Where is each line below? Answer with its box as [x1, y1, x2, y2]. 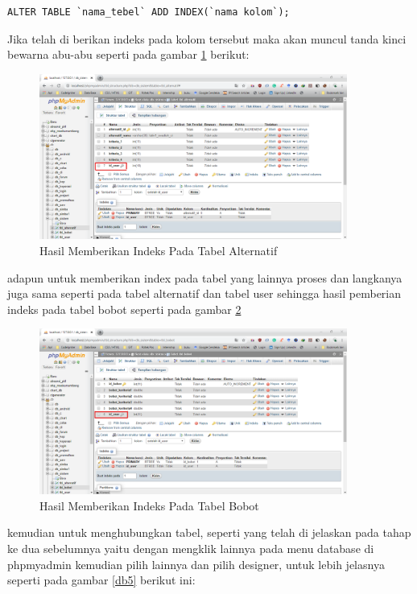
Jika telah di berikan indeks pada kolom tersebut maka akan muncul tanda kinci [7, 30, 407, 47]
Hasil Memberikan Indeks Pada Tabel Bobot [39, 497, 259, 514]
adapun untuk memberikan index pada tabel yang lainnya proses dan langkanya [7, 269, 403, 286]
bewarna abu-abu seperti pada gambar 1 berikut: [7, 46, 250, 63]
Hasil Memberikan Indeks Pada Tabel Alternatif [39, 242, 278, 259]
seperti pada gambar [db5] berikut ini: [7, 571, 196, 588]
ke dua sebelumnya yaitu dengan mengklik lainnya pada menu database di [7, 539, 374, 556]
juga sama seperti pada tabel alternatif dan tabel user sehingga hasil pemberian [7, 285, 402, 302]
